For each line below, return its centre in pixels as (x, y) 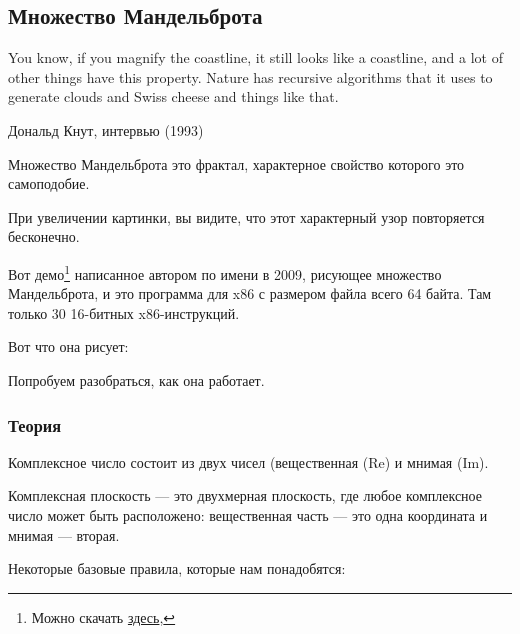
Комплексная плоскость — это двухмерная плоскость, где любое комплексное (245, 495)
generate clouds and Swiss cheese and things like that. (173, 96)
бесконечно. (44, 236)
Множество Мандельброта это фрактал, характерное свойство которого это (236, 163)
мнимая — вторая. (64, 534)
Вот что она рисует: (68, 346)
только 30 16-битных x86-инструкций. (124, 312)
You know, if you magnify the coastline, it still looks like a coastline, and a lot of (255, 57)
